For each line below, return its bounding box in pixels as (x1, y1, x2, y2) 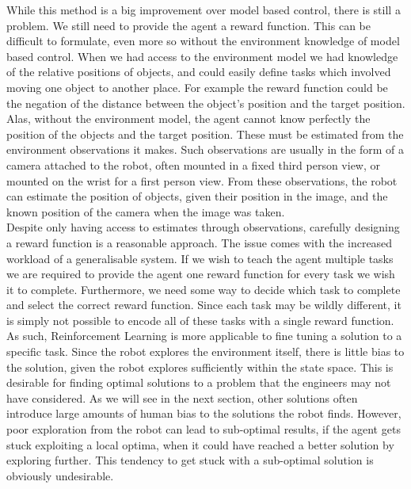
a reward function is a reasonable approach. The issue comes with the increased (6, 234, 393, 250)
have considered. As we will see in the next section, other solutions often (6, 389, 358, 406)
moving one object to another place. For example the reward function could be (6, 78, 388, 95)
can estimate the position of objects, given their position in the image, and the (6, 188, 388, 204)
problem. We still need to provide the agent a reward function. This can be (6, 17, 371, 33)
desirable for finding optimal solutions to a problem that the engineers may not (6, 374, 391, 391)
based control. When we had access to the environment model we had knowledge (6, 48, 398, 64)
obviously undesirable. (6, 467, 114, 483)
